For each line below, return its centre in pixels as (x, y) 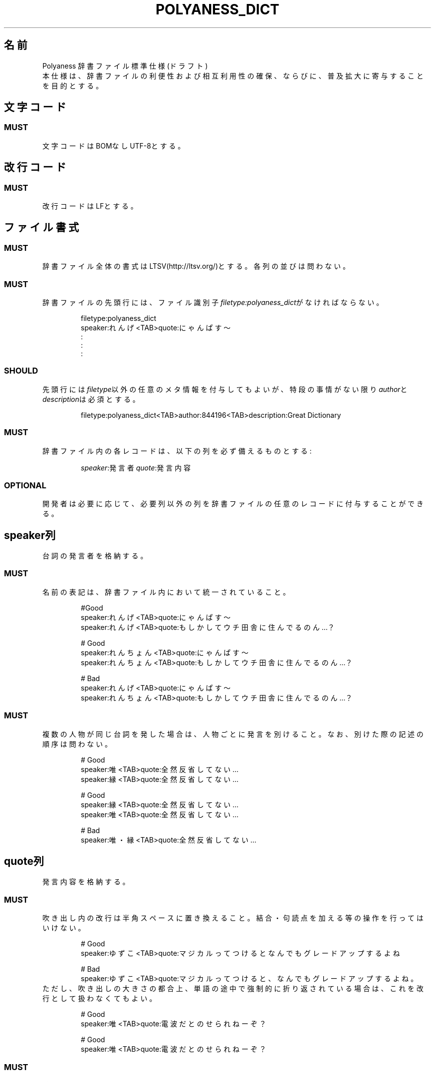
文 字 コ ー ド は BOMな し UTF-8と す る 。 (114, 146)
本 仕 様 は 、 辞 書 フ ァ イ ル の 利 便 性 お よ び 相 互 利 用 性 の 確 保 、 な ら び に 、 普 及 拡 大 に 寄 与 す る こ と (233, 76)
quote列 (24, 861)
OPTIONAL (25, 485)
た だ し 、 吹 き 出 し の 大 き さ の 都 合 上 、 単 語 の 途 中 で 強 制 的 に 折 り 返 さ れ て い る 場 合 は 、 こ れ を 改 (233, 989)
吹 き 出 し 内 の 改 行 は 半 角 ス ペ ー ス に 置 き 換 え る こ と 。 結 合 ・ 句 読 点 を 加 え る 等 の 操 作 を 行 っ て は (233, 918)
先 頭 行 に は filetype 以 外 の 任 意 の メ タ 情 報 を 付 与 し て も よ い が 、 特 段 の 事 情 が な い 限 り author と (225, 389)
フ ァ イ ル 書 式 (41, 228)
